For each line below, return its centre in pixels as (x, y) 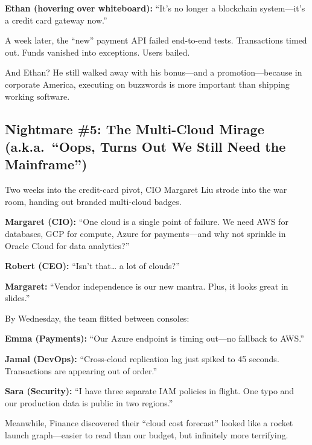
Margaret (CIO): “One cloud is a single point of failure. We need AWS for (147, 222)
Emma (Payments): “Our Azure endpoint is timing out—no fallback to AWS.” (154, 338)
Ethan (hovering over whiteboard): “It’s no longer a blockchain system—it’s (155, 8)
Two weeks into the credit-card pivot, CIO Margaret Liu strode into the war (146, 190)
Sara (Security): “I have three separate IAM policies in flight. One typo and (150, 391)
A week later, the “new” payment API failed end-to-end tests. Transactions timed (156, 40)
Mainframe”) (46, 164)
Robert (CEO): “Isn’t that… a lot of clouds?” (92, 266)
